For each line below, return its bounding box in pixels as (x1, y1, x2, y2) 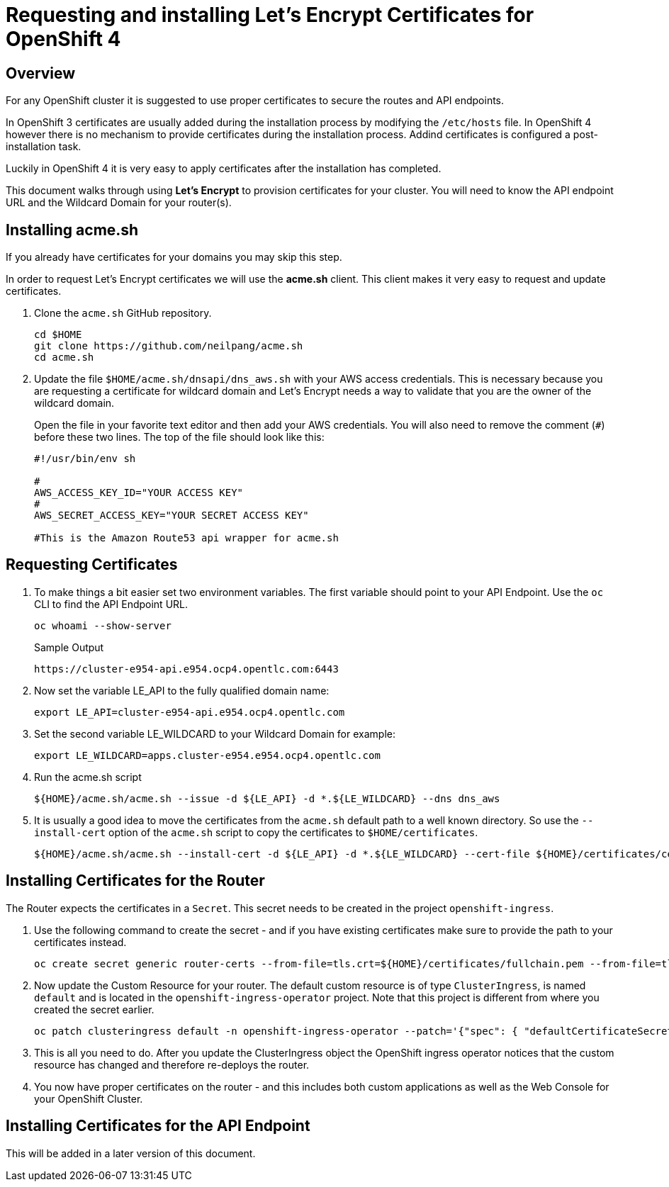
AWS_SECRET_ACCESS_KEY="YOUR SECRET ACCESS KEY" (34, 510, 309, 522)
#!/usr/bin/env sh (34, 453, 136, 465)
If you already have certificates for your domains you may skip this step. (6, 251, 342, 264)
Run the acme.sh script (34, 770, 142, 783)
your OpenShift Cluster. (34, 1092, 143, 1105)
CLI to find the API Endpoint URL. (34, 597, 189, 610)
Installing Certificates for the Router (6, 872, 265, 890)
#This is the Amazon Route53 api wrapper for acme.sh (34, 532, 339, 544)
